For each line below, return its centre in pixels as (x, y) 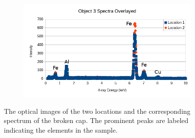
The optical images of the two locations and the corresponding (97, 111)
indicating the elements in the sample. (61, 130)
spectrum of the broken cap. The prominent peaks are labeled (96, 120)
